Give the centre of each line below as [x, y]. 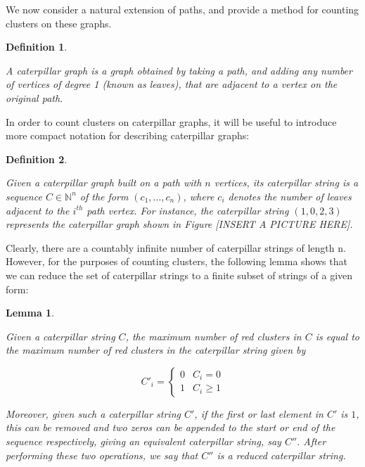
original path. [34, 97]
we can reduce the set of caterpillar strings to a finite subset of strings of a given [179, 275]
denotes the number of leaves [290, 196]
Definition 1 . [37, 47]
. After [312, 441]
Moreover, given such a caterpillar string [93, 413]
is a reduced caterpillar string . [281, 455]
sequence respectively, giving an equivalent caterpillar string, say [143, 441]
